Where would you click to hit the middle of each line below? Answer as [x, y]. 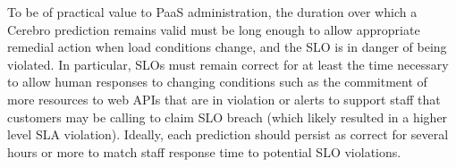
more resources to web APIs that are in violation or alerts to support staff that [224, 99]
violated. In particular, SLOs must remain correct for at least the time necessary [228, 64]
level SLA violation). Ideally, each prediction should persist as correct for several [228, 134]
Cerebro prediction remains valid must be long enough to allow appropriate [214, 29]
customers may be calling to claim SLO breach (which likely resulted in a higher [228, 117]
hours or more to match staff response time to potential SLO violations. [204, 151]
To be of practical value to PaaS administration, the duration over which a [212, 12]
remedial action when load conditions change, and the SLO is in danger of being [227, 47]
